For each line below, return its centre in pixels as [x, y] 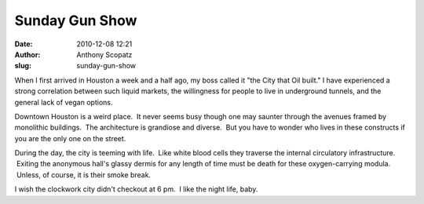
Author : [27, 54]
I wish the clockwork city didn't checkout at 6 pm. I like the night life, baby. [136, 189]
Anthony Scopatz [104, 54]
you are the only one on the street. [70, 138]
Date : [24, 44]
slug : [23, 66]
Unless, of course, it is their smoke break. [84, 175]
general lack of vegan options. [64, 102]
